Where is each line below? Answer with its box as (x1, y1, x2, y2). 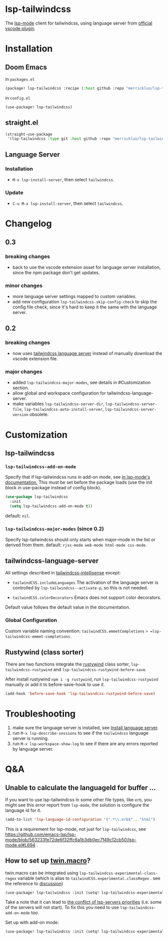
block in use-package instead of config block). (5, 485, 101, 491)
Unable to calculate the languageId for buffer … (5, 783, 156, 792)
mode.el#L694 (5, 842, 36, 848)
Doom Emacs (5, 63, 47, 71)
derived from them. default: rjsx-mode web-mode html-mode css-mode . (5, 542, 147, 548)
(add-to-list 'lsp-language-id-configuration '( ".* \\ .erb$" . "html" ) (5, 817, 155, 822)
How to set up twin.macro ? (5, 856, 91, 865)
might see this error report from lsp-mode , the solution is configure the (5, 802, 149, 808)
